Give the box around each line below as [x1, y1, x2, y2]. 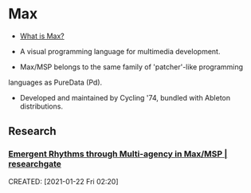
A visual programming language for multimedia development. [19, 46, 221, 56]
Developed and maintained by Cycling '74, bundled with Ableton [19, 93, 231, 102]
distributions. [19, 101, 64, 111]
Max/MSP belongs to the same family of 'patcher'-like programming [19, 61, 244, 72]
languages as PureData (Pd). [8, 77, 103, 87]
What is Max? [19, 31, 65, 41]
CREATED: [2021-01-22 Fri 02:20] [8, 176, 119, 186]
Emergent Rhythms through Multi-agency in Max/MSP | [8, 148, 228, 160]
